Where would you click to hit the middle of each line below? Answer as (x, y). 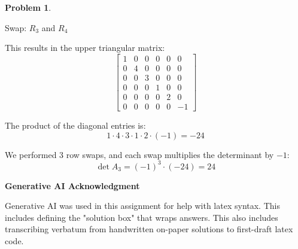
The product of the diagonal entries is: (75, 125)
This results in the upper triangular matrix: (85, 48)
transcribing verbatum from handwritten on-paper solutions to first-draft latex (149, 229)
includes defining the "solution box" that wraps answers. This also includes (142, 217)
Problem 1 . (28, 7)
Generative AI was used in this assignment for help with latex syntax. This (142, 206)
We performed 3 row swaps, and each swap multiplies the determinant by (139, 154)
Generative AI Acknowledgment (72, 185)
